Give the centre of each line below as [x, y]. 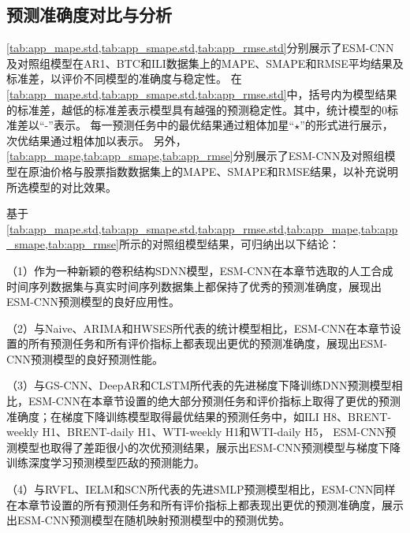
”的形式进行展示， [347, 125]
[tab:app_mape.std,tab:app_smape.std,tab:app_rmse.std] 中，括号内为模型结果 [202, 93]
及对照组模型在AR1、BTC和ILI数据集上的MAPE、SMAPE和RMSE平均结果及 [205, 63]
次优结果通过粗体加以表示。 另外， [97, 140]
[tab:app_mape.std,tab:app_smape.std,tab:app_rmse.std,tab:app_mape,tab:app [202, 228]
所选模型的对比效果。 [61, 186]
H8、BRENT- [357, 416]
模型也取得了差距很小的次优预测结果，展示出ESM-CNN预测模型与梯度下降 [209, 447]
